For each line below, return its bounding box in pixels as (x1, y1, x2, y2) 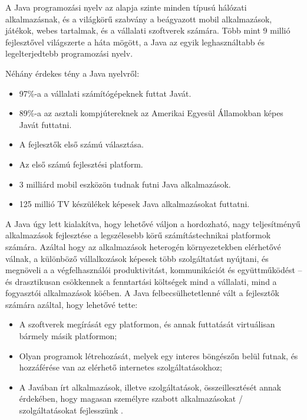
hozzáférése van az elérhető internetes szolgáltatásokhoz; (19, 361, 222, 373)
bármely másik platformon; (19, 330, 117, 342)
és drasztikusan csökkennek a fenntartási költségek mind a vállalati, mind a (5, 275, 277, 287)
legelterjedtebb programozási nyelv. (5, 47, 133, 60)
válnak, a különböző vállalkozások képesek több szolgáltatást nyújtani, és (5, 252, 269, 264)
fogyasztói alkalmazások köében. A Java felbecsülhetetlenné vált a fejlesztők (5, 287, 279, 299)
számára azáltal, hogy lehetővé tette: (5, 298, 138, 310)
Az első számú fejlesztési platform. (19, 157, 143, 170)
